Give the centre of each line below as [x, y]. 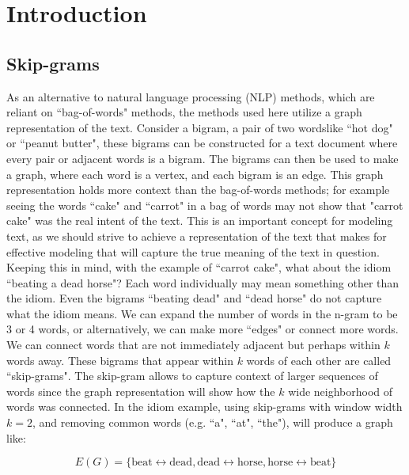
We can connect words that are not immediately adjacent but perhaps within [193, 345]
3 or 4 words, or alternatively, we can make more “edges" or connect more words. [203, 329]
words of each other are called [319, 360]
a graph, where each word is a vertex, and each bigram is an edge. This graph [195, 174]
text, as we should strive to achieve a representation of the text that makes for [197, 236]
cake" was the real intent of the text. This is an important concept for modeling [200, 220]
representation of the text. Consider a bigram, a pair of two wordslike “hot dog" [200, 127]
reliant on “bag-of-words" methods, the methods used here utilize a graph [184, 112]
